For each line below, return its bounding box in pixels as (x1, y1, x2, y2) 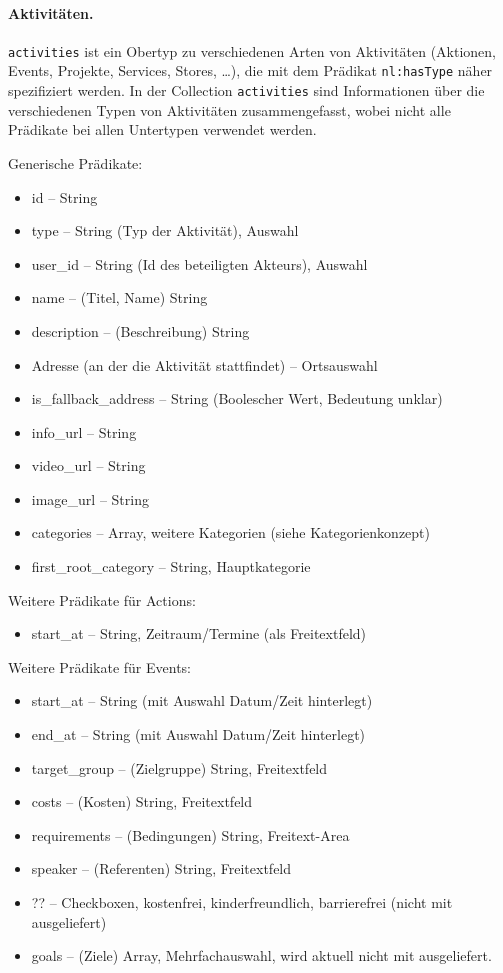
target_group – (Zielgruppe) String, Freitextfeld (31, 757, 328, 778)
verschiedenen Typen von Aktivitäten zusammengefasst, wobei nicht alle (8, 99, 451, 120)
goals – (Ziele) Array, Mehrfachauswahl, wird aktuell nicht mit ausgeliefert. (31, 945, 492, 966)
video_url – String (31, 455, 146, 476)
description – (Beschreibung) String (31, 320, 250, 341)
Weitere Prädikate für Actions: (8, 589, 196, 610)
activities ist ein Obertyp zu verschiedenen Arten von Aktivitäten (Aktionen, (8, 40, 496, 61)
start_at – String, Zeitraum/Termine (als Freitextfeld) (31, 623, 367, 644)
